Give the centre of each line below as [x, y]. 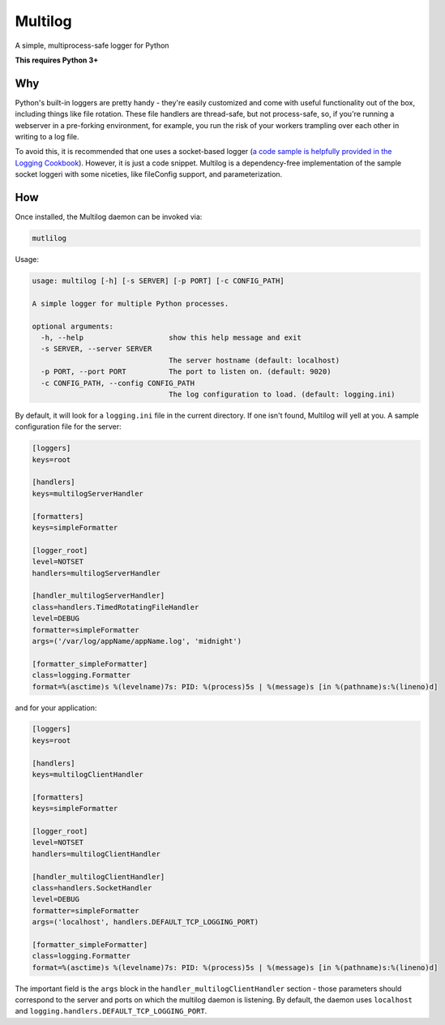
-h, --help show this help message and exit [171, 338]
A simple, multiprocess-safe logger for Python [92, 45]
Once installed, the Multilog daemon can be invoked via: [109, 217]
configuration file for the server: [68, 427]
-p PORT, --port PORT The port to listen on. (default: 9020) [186, 372]
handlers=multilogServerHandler [96, 573]
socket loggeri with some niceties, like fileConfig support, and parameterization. [149, 174]
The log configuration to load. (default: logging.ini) [282, 394]
